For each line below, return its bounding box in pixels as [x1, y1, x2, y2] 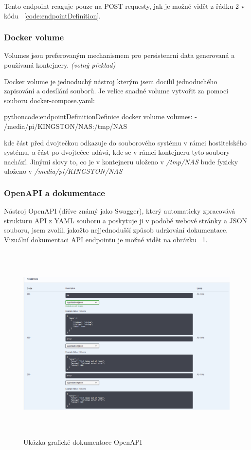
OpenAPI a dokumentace [4, 186, 105, 198]
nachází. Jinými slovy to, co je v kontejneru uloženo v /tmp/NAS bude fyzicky [4, 156, 238, 166]
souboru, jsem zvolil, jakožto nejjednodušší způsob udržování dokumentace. [4, 225, 228, 235]
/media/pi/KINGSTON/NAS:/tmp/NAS [4, 121, 127, 131]
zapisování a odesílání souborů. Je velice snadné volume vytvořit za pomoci [4, 86, 229, 96]
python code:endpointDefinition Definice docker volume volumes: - [4, 111, 197, 122]
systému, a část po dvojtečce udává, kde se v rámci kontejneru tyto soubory [4, 147, 230, 157]
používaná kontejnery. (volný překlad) [4, 60, 116, 70]
